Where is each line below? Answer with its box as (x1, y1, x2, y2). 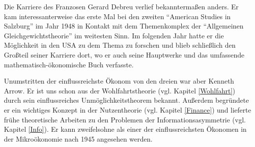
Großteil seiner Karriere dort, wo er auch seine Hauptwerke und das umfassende (4, 49, 245, 59)
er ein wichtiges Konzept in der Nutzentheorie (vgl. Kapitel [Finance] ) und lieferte (4, 104, 251, 115)
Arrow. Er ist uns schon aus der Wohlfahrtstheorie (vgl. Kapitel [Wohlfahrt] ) (4, 85, 235, 95)
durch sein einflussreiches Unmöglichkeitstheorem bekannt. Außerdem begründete (4, 95, 249, 105)
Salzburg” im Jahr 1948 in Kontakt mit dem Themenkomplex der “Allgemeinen (4, 21, 244, 31)
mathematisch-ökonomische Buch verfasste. (4, 59, 134, 69)
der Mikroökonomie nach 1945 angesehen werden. (4, 133, 153, 144)
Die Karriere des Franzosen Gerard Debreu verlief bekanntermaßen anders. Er (4, 1, 239, 11)
